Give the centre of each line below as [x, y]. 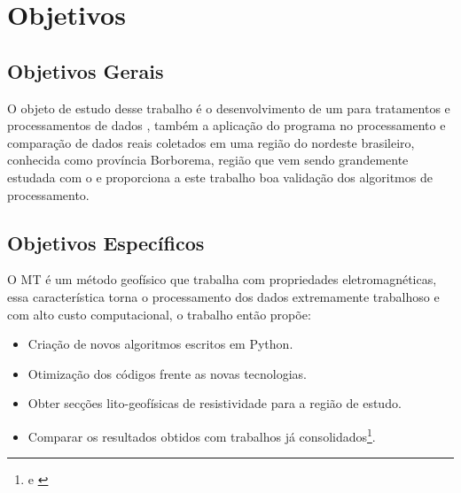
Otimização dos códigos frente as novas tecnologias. [168, 373]
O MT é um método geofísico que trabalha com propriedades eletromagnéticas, [222, 279]
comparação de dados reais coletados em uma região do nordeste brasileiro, [211, 142]
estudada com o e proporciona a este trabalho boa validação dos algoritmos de [220, 177]
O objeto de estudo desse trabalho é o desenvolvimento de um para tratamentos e [229, 108]
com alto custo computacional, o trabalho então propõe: [159, 314]
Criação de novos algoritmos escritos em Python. [160, 344]
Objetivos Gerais [86, 70]
